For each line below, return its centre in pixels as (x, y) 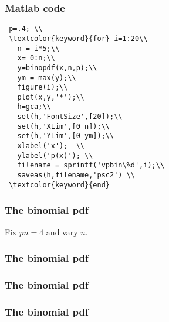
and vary (62, 232)
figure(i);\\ (43, 88)
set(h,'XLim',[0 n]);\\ (63, 126)
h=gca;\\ (34, 107)
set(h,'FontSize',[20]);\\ (70, 117)
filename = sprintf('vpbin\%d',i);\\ (91, 165)
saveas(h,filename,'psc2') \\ (76, 175)
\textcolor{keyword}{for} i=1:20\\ (78, 38)
